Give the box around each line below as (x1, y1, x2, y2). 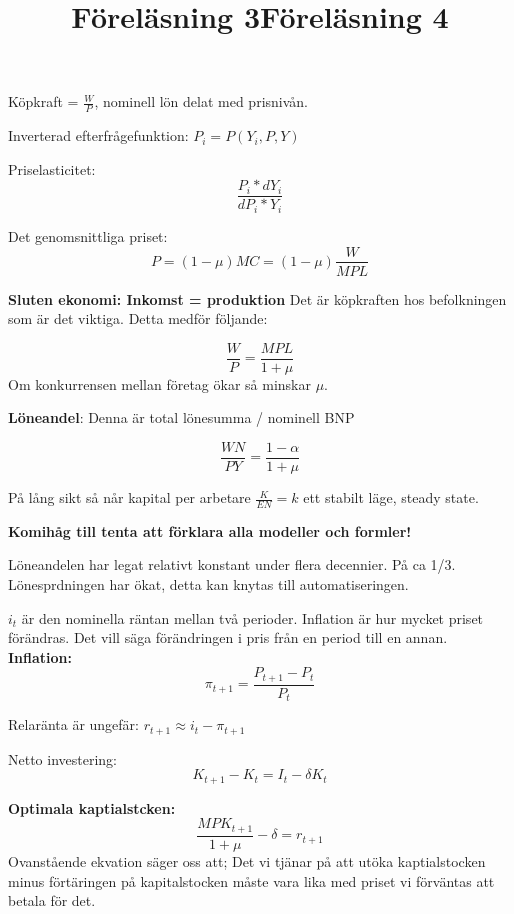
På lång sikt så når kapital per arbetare (8, 487, 251, 508)
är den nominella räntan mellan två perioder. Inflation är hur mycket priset (21, 607, 484, 628)
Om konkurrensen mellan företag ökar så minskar (8, 373, 311, 394)
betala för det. (8, 890, 96, 911)
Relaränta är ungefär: (8, 714, 139, 735)
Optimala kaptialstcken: (8, 797, 176, 818)
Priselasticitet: (8, 158, 96, 179)
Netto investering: (8, 748, 118, 769)
